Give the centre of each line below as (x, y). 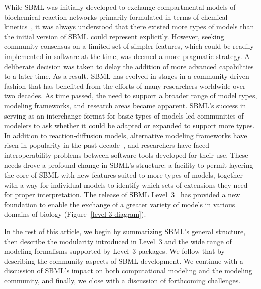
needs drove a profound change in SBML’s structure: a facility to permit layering (129, 165)
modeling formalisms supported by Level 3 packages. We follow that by (114, 251)
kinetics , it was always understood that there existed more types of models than (129, 26)
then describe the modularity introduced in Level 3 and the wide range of (118, 241)
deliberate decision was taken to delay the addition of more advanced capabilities (129, 66)
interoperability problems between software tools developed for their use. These (126, 155)
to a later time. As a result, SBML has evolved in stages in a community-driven (127, 76)
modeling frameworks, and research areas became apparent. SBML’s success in (125, 105)
